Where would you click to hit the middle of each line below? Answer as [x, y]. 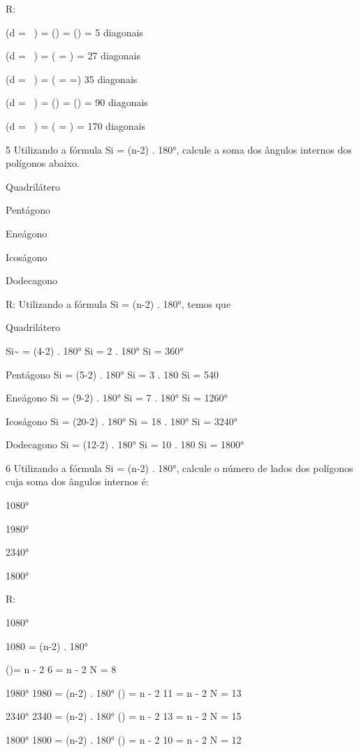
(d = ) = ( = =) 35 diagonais [72, 79]
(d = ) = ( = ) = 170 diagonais [75, 125]
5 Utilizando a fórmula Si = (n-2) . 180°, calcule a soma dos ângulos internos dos [179, 149]
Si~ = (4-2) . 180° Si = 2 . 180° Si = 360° [95, 350]
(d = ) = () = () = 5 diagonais [74, 32]
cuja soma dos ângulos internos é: [77, 481]
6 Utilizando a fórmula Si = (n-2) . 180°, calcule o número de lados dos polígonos [179, 467]
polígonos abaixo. [43, 163]
